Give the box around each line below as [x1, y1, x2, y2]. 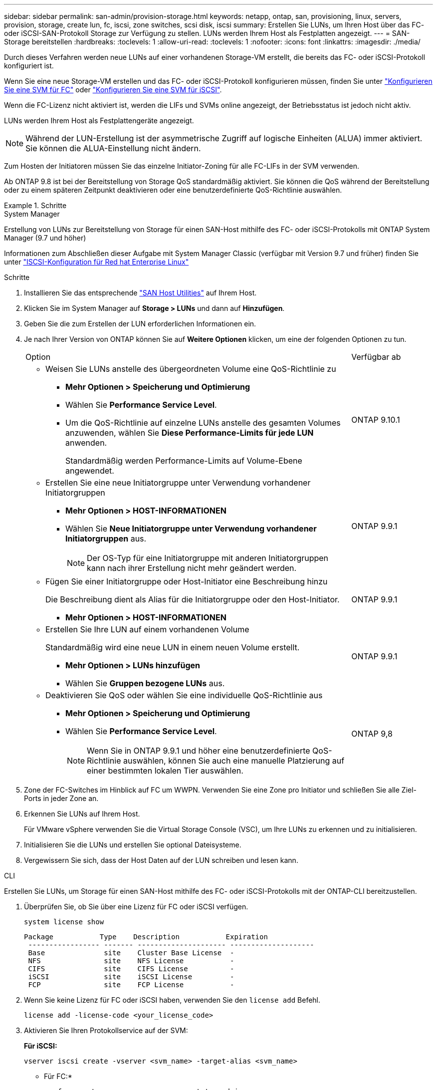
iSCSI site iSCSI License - [28, 973, 234, 981]
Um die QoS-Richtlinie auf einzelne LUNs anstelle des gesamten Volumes [65, 418, 341, 428]
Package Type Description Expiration [24, 933, 268, 941]
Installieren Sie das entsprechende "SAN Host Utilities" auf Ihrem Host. [24, 288, 257, 297]
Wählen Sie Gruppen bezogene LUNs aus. [65, 678, 225, 688]
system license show [24, 918, 104, 926]
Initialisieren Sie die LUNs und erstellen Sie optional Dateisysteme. [24, 840, 241, 849]
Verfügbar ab [351, 352, 401, 362]
